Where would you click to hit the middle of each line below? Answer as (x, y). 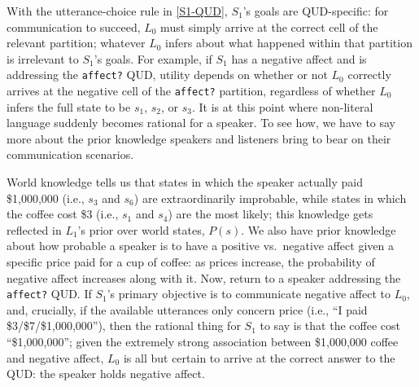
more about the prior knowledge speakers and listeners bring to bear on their (199, 138)
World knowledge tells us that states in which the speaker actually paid (185, 182)
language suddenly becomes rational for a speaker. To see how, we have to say (201, 123)
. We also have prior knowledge (319, 229)
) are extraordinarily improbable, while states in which (270, 198)
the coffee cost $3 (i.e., (63, 214)
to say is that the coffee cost (330, 325)
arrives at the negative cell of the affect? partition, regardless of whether (191, 91)
